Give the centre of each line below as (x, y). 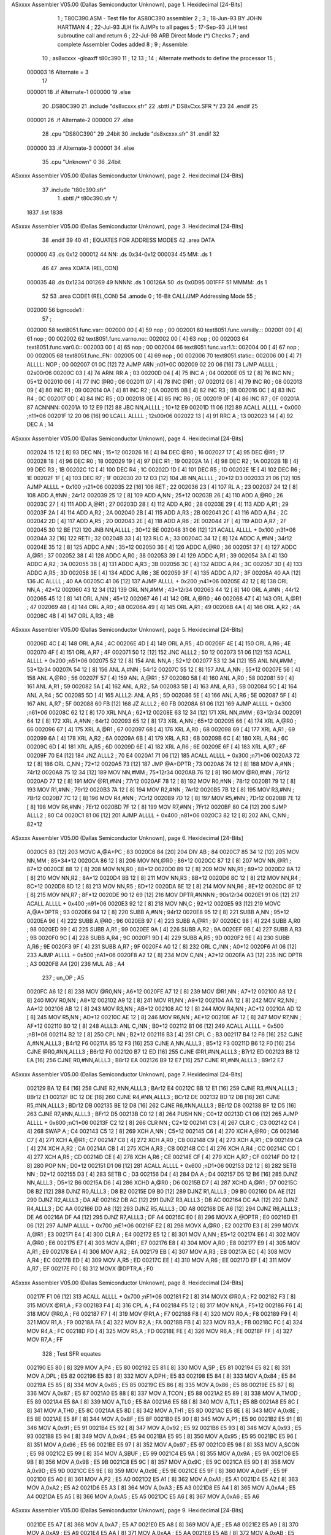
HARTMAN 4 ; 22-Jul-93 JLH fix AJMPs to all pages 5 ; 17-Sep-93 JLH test (152, 27)
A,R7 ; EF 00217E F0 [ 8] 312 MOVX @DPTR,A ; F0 (90, 1269)
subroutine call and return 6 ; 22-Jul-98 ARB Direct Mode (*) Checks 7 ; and (153, 36)
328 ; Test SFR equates (71, 1353)
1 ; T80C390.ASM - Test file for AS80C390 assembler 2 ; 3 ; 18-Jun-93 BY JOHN (160, 18)
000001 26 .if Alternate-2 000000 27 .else (80, 120)
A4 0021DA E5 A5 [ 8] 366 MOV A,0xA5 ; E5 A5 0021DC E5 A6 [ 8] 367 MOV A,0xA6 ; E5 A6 (143, 1496)
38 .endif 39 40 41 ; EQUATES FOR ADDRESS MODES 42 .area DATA (128, 240)
